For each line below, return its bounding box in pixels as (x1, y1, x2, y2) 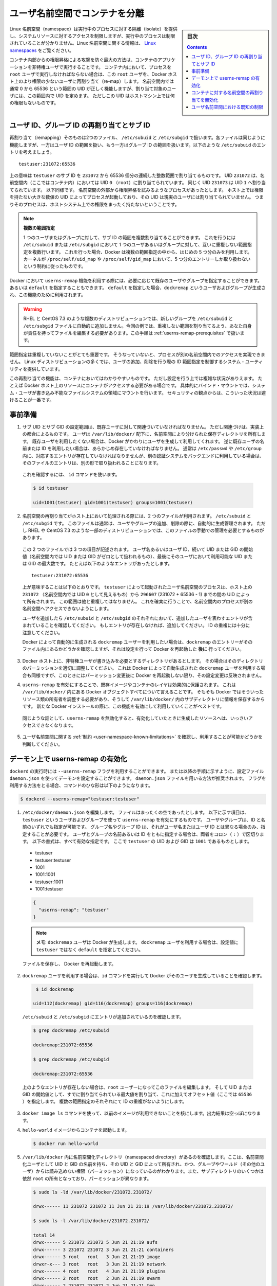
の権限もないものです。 (9, 100, 59, 106)
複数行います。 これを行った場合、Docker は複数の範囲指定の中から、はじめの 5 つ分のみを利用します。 (32, 248, 252, 255)
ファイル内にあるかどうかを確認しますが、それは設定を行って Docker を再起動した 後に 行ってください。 (22, 646, 244, 652)
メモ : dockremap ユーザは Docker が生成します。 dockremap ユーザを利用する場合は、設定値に (36, 939, 239, 945)
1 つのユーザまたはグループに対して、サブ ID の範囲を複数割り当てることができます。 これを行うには (23, 234, 236, 240)
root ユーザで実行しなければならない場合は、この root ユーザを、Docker (9, 71, 167, 77)
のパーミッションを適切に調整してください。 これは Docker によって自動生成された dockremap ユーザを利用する (22, 665, 261, 671)
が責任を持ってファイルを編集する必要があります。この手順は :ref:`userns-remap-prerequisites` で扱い (23, 330, 241, 336)
